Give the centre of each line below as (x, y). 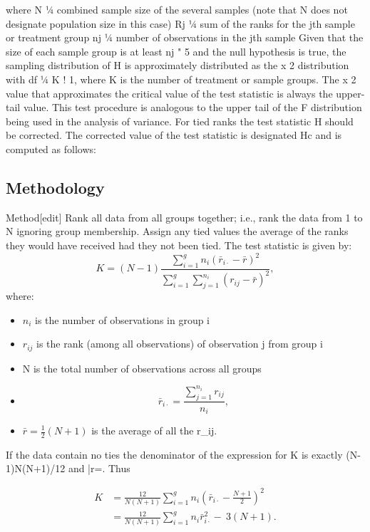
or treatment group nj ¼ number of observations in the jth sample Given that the (185, 37)
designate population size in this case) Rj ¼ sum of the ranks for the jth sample (180, 23)
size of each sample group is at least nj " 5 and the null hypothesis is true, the (176, 51)
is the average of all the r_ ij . (154, 430)
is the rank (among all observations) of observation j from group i (180, 344)
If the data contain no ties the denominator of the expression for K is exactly (174, 454)
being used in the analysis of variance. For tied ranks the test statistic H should (180, 121)
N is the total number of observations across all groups (142, 368)
